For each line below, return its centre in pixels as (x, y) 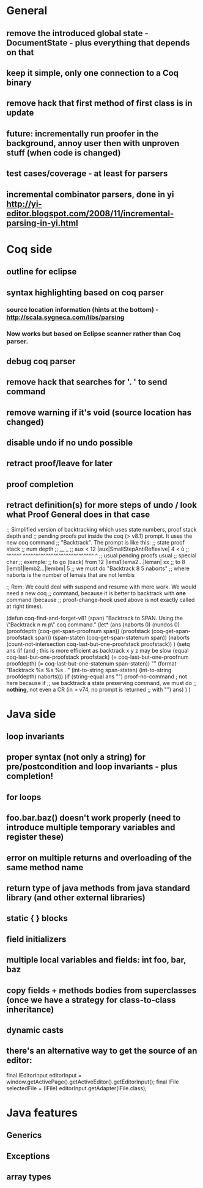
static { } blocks (37, 918)
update (20, 113)
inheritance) (30, 1009)
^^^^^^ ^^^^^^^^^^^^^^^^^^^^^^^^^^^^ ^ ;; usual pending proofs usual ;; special (102, 555)
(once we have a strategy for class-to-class (91, 1000)
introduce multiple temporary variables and (91, 828)
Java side (31, 714)
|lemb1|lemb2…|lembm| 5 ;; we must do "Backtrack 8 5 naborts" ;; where (98, 568)
